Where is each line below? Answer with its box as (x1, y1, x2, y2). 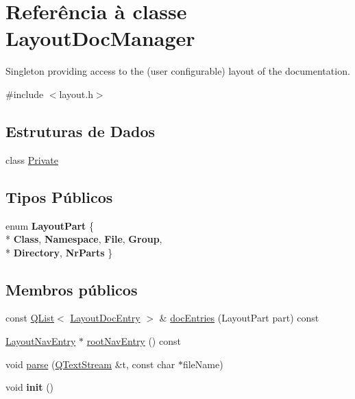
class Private (5, 152, 58, 167)
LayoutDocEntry (70, 311, 140, 325)
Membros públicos (5, 278, 138, 300)
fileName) (182, 356, 223, 371)
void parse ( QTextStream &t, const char (5, 356, 175, 371)
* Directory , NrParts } (5, 245, 113, 259)
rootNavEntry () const (86, 334, 181, 348)
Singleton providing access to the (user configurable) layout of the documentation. (5, 64, 350, 78)
